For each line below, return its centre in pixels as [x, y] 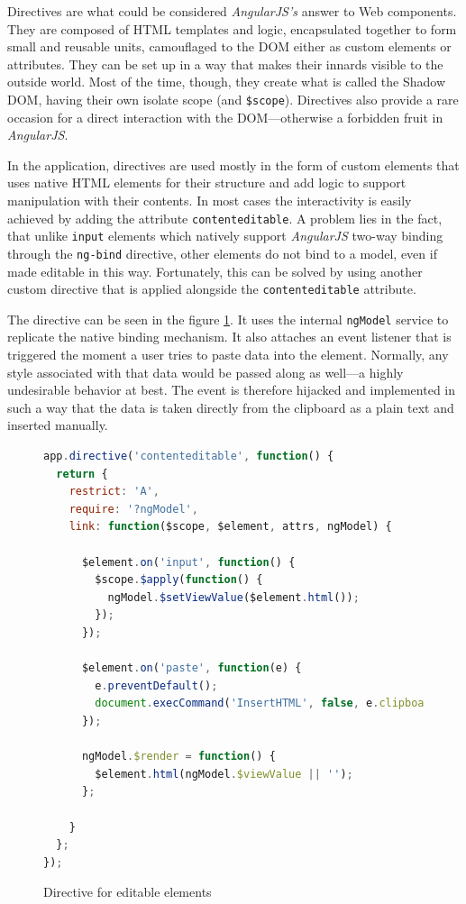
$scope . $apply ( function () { [179, 580]
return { [82, 474]
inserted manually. [58, 425]
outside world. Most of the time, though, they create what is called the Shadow [227, 82]
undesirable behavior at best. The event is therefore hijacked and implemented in [231, 390]
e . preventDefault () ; [156, 685]
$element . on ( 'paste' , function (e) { [192, 668]
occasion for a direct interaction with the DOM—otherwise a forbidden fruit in [225, 117]
